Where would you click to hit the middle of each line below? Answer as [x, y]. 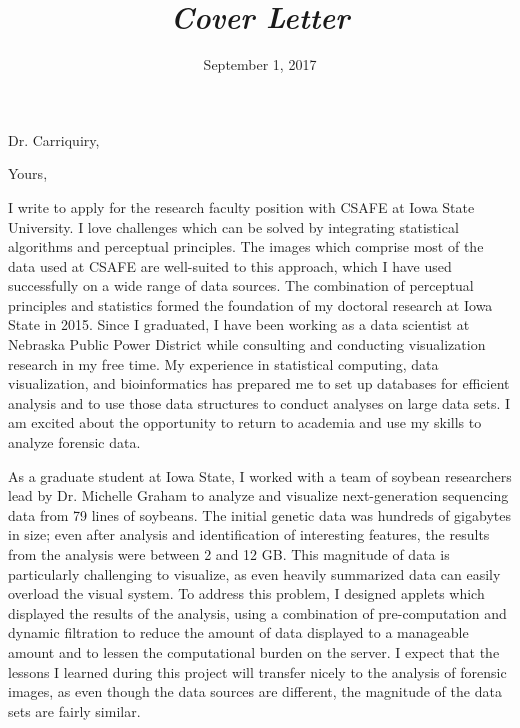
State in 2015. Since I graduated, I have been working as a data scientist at [239, 324]
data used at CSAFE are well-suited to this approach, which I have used [230, 265]
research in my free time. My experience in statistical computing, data [223, 363]
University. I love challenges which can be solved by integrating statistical [233, 226]
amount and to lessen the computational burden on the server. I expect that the [254, 651]
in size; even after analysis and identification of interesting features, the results [249, 534]
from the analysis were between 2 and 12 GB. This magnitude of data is [229, 554]
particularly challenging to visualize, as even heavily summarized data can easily [254, 573]
